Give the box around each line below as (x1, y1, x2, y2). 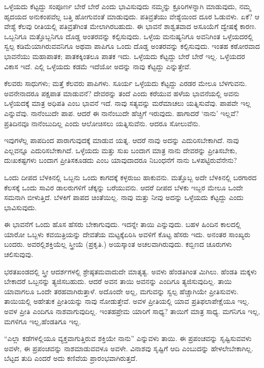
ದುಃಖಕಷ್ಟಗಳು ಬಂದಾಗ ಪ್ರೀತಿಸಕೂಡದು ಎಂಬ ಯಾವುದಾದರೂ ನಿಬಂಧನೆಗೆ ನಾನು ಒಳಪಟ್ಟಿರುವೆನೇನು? (4, 155, 237, 165)
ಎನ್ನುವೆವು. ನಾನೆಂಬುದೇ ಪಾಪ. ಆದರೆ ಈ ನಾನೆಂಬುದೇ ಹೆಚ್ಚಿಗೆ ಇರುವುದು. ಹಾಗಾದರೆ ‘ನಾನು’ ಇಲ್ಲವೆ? (4, 107, 239, 118)
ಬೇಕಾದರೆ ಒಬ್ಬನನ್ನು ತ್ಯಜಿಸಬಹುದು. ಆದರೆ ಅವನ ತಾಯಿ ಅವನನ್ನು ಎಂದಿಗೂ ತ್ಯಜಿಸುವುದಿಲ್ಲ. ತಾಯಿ (4, 276, 232, 287)
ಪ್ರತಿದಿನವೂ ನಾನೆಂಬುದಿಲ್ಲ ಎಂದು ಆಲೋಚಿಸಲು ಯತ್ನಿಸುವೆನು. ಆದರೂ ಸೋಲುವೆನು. (4, 118, 200, 128)
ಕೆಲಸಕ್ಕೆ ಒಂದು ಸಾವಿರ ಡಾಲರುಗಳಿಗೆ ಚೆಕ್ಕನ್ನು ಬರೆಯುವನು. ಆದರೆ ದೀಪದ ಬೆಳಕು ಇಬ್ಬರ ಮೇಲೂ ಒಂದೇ (4, 182, 243, 192)
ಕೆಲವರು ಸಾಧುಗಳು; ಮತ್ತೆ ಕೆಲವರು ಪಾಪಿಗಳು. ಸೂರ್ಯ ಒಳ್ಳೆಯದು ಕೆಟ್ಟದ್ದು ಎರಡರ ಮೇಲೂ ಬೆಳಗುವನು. (4, 78, 247, 89)
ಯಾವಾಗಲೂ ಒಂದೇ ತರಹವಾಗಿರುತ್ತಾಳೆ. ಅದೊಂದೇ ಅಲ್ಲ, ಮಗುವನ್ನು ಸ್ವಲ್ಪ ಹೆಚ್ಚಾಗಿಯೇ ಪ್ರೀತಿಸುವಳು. (4, 286, 239, 296)
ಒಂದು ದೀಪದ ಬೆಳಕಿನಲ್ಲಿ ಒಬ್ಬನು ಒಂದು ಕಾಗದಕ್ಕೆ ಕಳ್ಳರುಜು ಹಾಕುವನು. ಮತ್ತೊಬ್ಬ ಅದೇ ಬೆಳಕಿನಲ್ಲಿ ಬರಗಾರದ (4, 172, 257, 182)
